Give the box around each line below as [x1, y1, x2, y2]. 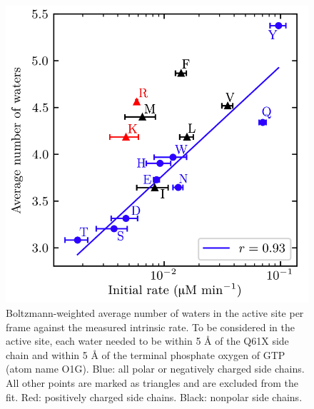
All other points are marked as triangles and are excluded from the [6, 375, 298, 390]
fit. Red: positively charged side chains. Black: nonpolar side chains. [6, 389, 303, 404]
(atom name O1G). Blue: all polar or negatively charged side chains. [6, 361, 305, 376]
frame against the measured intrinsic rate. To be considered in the [6, 319, 295, 334]
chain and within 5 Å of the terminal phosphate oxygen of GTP [6, 347, 285, 362]
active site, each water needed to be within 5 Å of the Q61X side [6, 333, 289, 348]
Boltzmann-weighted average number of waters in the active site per [6, 305, 304, 320]
